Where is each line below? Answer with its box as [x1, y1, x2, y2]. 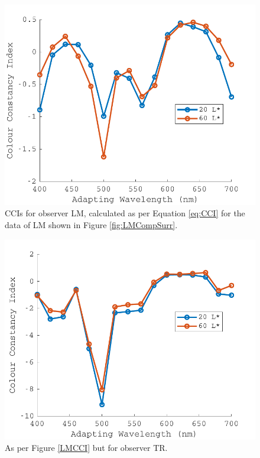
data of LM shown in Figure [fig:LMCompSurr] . [5, 219, 178, 231]
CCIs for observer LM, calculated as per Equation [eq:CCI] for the [5, 207, 245, 219]
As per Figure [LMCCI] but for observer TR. [5, 441, 168, 454]
